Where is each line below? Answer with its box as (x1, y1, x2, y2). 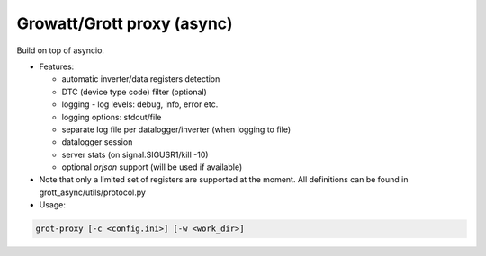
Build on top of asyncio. (16, 45, 105, 56)
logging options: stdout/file (61, 111, 162, 122)
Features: (39, 61, 75, 72)
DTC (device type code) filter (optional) (61, 86, 207, 97)
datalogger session (61, 137, 133, 147)
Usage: (39, 199, 67, 210)
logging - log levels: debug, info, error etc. (61, 99, 219, 110)
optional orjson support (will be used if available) (61, 162, 243, 172)
